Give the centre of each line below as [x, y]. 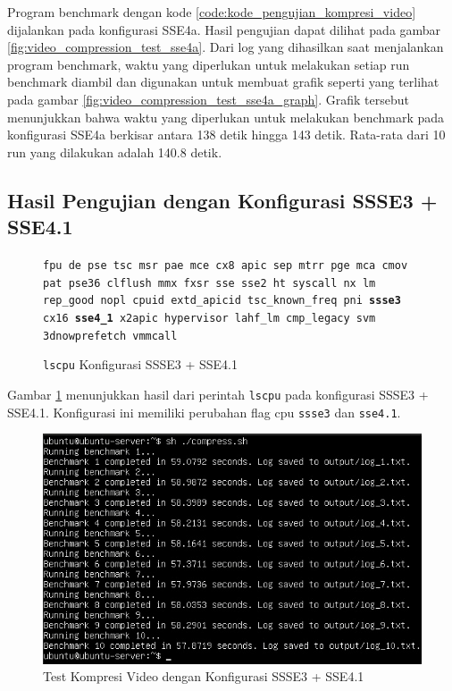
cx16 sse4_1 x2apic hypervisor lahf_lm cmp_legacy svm [209, 318]
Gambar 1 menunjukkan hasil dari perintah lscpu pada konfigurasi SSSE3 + [218, 394]
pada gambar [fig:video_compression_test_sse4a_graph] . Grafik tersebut [208, 99]
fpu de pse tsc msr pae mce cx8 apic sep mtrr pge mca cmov [226, 265]
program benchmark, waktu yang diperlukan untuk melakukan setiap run [209, 64]
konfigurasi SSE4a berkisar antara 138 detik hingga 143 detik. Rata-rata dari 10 [226, 135]
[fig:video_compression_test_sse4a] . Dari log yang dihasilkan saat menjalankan [226, 47]
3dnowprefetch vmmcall [110, 336]
